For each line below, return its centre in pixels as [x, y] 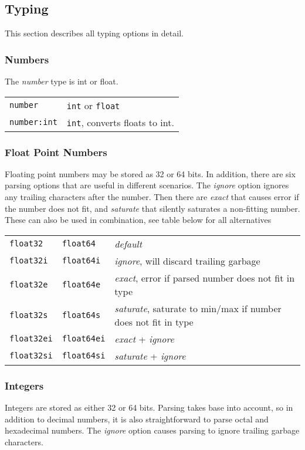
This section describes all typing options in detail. [94, 33]
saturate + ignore [150, 356]
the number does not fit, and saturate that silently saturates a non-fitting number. [152, 208]
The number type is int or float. [62, 81]
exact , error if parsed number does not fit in [205, 278]
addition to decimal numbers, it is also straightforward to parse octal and [137, 419]
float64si [84, 356]
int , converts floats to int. [120, 122]
